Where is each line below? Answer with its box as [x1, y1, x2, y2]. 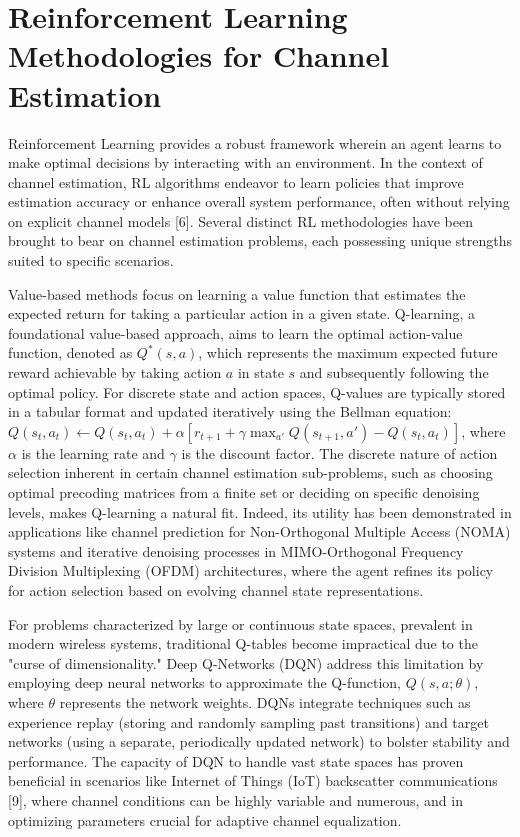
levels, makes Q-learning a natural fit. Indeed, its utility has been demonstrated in [8, 501, 512, 522]
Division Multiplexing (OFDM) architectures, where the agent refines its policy [8, 560, 494, 581]
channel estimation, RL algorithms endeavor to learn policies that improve [8, 171, 464, 192]
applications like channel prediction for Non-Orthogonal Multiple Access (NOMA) [8, 521, 511, 542]
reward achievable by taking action [8, 362, 222, 383]
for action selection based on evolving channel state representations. [8, 579, 424, 600]
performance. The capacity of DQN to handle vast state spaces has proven [8, 750, 464, 771]
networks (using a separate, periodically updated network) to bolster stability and [8, 731, 510, 752]
